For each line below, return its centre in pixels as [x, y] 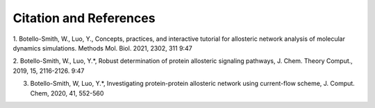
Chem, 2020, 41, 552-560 [67, 93]
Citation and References [84, 18]
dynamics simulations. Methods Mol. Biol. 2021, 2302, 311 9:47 [102, 48]
